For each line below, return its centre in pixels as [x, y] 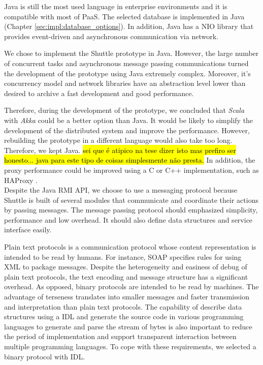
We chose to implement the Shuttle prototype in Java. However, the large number [131, 53]
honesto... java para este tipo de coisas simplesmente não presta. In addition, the [130, 160]
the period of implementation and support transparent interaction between [120, 336]
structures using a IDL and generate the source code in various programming [124, 316]
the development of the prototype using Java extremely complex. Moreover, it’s [127, 73]
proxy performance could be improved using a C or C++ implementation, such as [131, 170]
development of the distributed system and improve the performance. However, [127, 130]
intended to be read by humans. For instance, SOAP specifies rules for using [123, 256]
